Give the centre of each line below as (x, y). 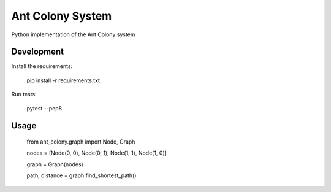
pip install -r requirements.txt (63, 80)
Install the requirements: (42, 66)
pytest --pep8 (44, 108)
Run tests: (24, 94)
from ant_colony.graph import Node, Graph (81, 142)
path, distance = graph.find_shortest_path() (82, 175)
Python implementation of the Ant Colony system (73, 34)
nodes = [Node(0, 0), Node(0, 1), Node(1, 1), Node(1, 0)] (97, 153)
